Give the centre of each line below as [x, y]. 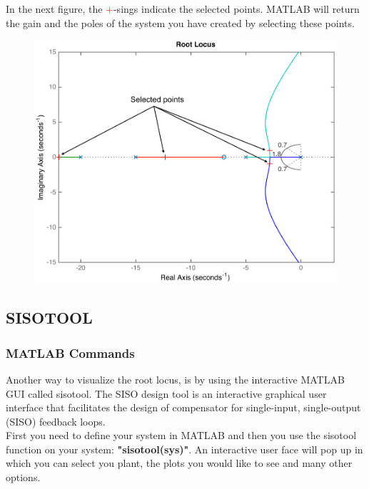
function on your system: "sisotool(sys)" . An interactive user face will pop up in [184, 449]
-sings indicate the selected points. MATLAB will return [236, 9]
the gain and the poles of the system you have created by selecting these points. [180, 22]
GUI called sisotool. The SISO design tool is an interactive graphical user [166, 393]
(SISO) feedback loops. [56, 421]
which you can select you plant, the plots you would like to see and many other [179, 463]
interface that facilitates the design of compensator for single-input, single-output [183, 407]
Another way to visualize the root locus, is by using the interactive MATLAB [175, 379]
